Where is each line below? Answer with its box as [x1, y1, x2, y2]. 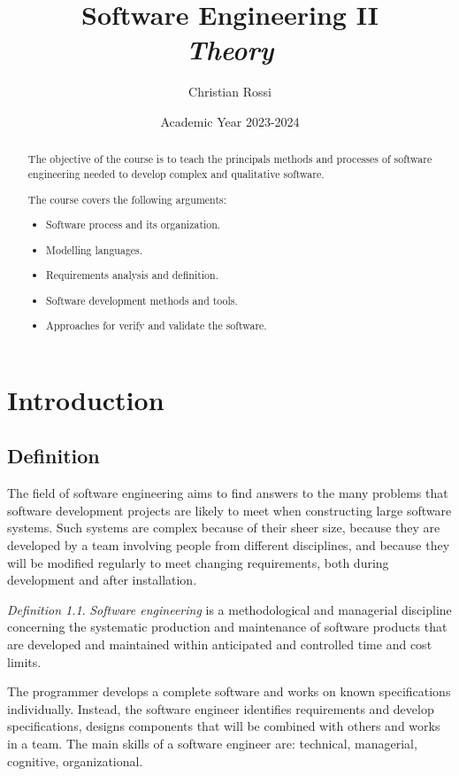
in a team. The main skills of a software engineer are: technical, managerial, [7, 734, 417, 752]
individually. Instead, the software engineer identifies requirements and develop [7, 699, 434, 718]
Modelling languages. [46, 242, 143, 257]
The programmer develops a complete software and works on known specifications [7, 682, 451, 701]
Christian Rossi [188, 82, 272, 101]
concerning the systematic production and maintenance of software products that [7, 617, 448, 636]
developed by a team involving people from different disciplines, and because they [7, 536, 450, 555]
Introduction [7, 381, 164, 417]
